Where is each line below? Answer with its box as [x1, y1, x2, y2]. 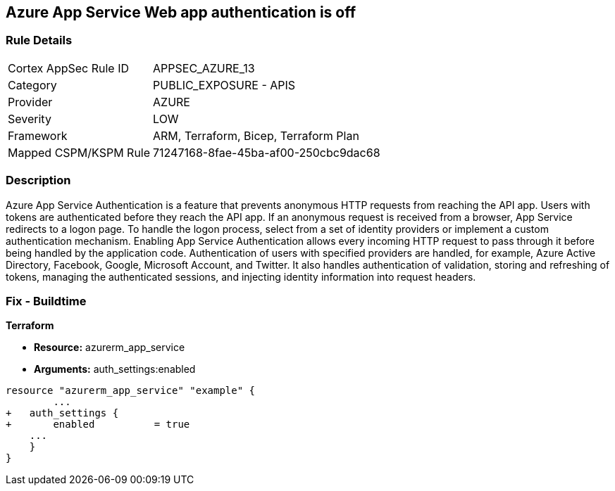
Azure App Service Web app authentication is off [6, 4, 356, 21]
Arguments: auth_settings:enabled [34, 363, 196, 376]
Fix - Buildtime [6, 293, 87, 308]
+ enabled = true [6, 419, 190, 431]
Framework [8, 128, 68, 143]
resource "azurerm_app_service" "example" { [6, 385, 256, 397]
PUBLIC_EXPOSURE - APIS [153, 77, 296, 92]
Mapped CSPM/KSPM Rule [8, 145, 151, 160]
